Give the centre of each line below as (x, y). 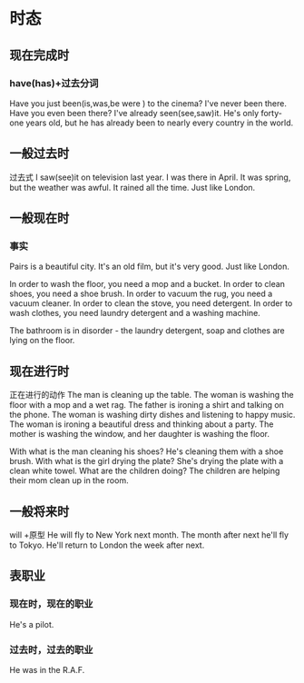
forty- (272, 113)
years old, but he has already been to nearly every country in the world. (160, 123)
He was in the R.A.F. (47, 669)
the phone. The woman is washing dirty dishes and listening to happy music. (152, 415)
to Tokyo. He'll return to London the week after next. (107, 545)
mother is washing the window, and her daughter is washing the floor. (140, 434)
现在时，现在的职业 (51, 604)
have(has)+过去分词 (54, 83)
